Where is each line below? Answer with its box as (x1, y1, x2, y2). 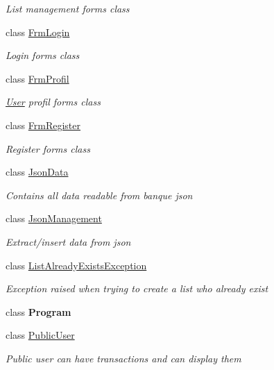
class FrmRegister (6, 117, 81, 132)
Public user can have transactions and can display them (6, 351, 241, 365)
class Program (6, 304, 71, 319)
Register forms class (6, 141, 90, 155)
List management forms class (6, 1, 130, 15)
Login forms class (6, 48, 80, 62)
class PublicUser (6, 328, 75, 342)
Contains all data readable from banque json (6, 187, 193, 202)
